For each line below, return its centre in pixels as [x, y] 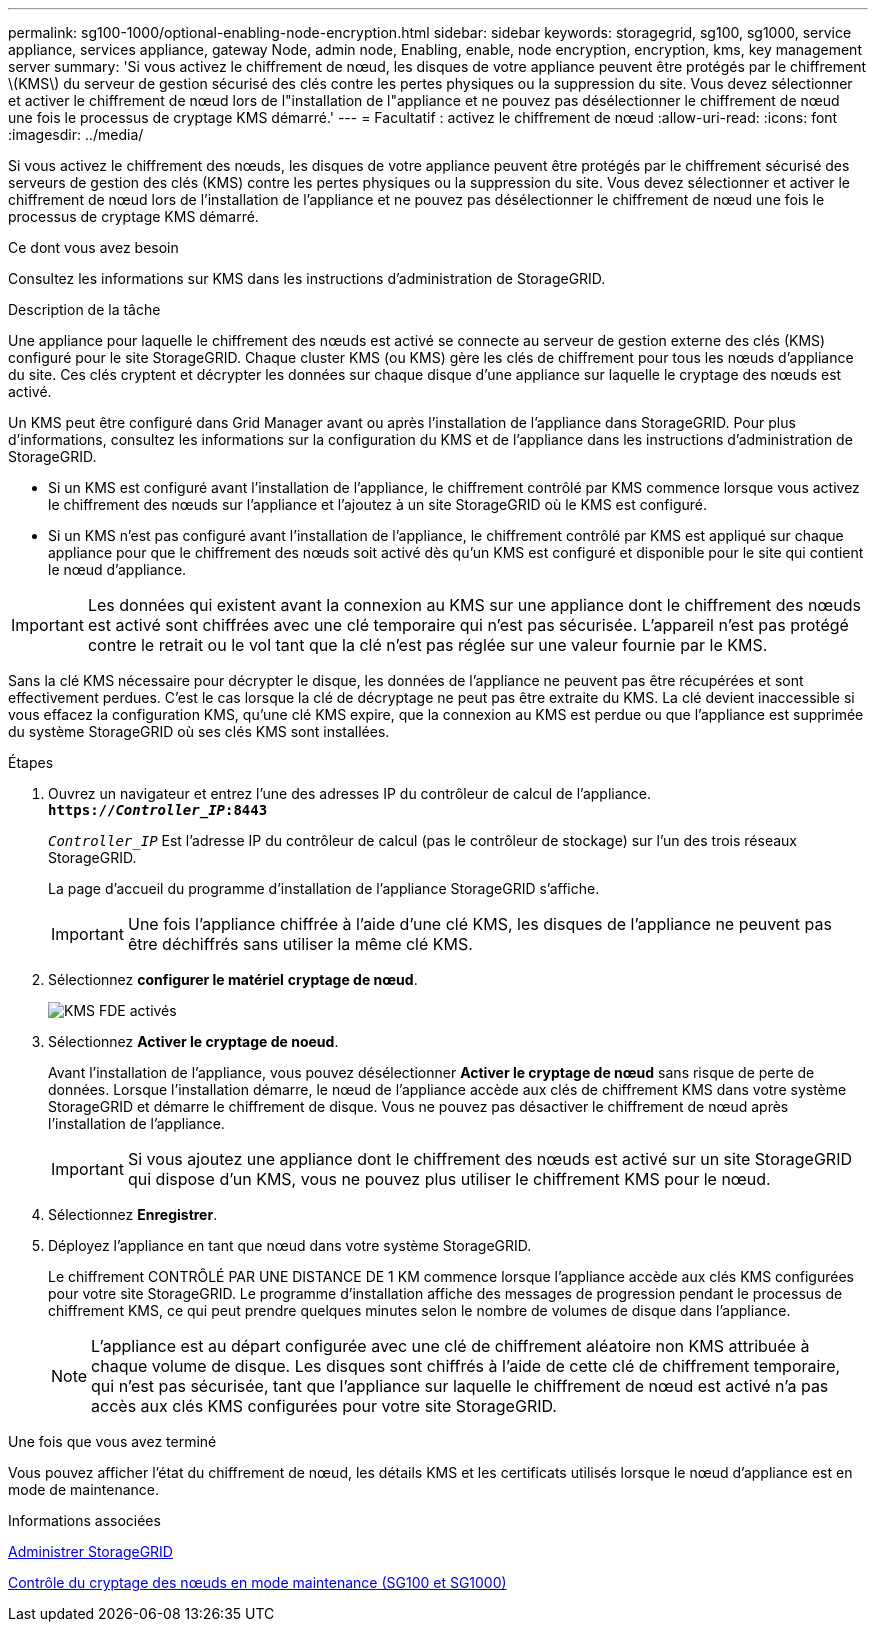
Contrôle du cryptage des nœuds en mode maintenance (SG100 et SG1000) [257, 1582]
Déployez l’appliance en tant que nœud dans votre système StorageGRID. [290, 1245]
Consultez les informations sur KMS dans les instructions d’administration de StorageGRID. [307, 278]
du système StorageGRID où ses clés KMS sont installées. [199, 731]
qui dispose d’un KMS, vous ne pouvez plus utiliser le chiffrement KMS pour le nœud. [449, 1179]
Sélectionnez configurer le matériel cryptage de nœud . [233, 979]
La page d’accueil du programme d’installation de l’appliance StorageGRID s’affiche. [324, 888]
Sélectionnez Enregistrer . [133, 1214]
